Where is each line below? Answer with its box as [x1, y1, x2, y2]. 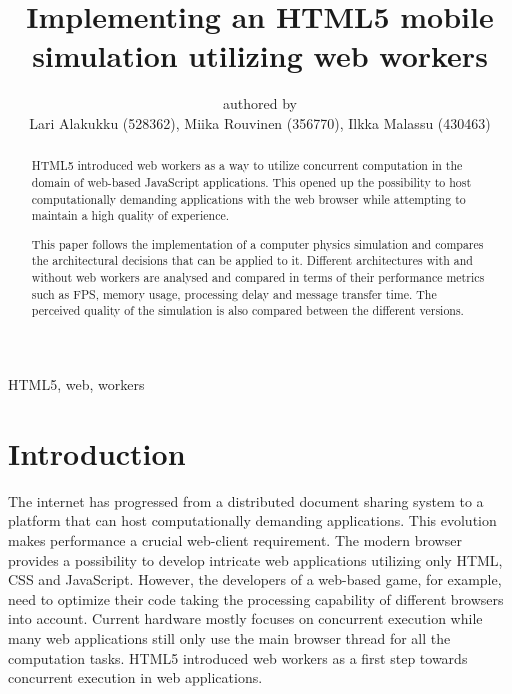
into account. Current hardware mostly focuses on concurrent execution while [8, 608, 483, 629]
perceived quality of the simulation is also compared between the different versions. [31, 302, 464, 319]
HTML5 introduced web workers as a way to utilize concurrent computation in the [31, 157, 463, 174]
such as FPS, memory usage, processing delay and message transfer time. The [31, 285, 437, 302]
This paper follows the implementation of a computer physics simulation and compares [31, 235, 484, 252]
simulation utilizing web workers [32, 35, 488, 76]
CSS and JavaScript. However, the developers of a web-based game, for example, [8, 569, 502, 590]
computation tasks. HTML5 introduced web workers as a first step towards [8, 647, 468, 668]
